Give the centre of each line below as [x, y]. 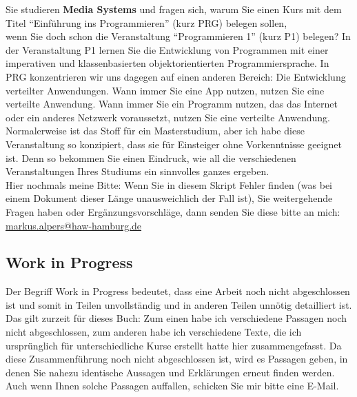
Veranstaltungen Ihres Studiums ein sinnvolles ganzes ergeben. [137, 171]
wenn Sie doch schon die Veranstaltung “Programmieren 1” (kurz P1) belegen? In [178, 36]
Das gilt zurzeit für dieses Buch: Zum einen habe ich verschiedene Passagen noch [176, 318]
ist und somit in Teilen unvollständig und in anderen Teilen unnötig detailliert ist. [179, 304]
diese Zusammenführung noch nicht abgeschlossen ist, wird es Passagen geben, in [177, 359]
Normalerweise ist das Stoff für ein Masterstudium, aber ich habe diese [155, 131]
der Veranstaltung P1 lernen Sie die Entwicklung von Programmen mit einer [167, 49]
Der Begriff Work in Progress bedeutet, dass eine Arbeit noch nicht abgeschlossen [178, 291]
